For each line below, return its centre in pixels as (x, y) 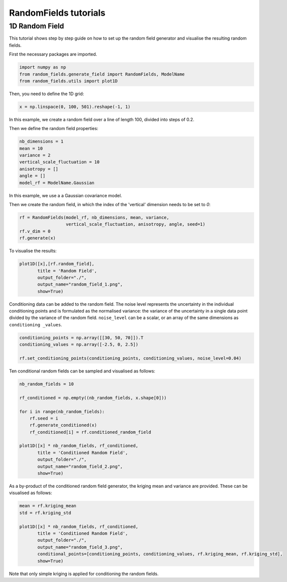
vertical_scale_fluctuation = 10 (60, 162)
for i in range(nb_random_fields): (62, 411)
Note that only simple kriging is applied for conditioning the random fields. (84, 574)
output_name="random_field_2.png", (80, 466)
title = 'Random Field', (67, 271)
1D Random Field (36, 26)
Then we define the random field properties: (54, 129)
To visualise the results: (33, 251)
